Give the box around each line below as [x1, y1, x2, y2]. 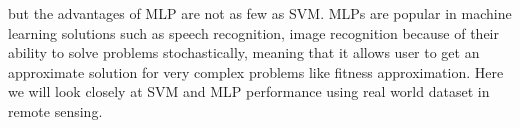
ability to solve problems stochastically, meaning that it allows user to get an [8, 42, 480, 63]
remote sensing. [8, 100, 103, 121]
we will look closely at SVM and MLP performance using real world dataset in [8, 81, 490, 102]
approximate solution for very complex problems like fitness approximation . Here [8, 61, 504, 82]
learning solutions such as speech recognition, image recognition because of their [8, 22, 499, 43]
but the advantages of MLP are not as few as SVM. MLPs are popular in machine [8, 3, 512, 23]
